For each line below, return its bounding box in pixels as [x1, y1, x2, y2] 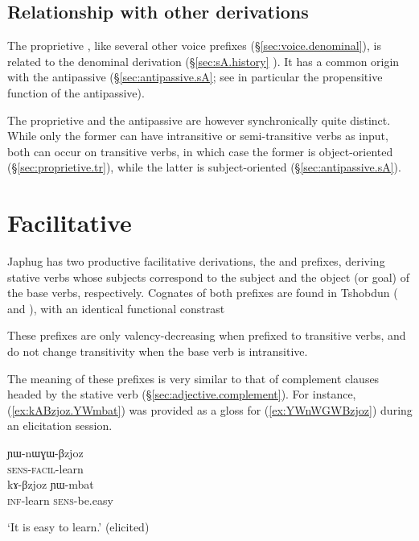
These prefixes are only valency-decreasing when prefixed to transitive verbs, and [7, 327, 406, 344]
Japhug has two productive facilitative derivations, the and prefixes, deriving [7, 253, 385, 270]
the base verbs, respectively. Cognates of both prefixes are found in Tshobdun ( [7, 284, 398, 301]
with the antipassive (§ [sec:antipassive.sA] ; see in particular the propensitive [7, 68, 383, 85]
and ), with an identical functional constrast [7, 299, 225, 316]
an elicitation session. [7, 417, 113, 434]
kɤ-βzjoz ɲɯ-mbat [7, 476, 94, 493]
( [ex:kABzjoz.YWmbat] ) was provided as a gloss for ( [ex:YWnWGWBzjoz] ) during [7, 401, 413, 418]
